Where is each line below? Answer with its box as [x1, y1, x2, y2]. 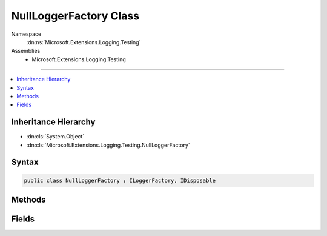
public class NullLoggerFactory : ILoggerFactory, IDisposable [24, 177, 216, 184]
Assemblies [11, 47, 41, 55]
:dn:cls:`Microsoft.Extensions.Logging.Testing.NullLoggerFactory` [26, 141, 190, 149]
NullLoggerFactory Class [11, 9, 139, 22]
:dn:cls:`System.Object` [26, 133, 85, 140]
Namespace [11, 30, 42, 38]
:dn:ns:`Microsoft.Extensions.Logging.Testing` [26, 38, 141, 46]
